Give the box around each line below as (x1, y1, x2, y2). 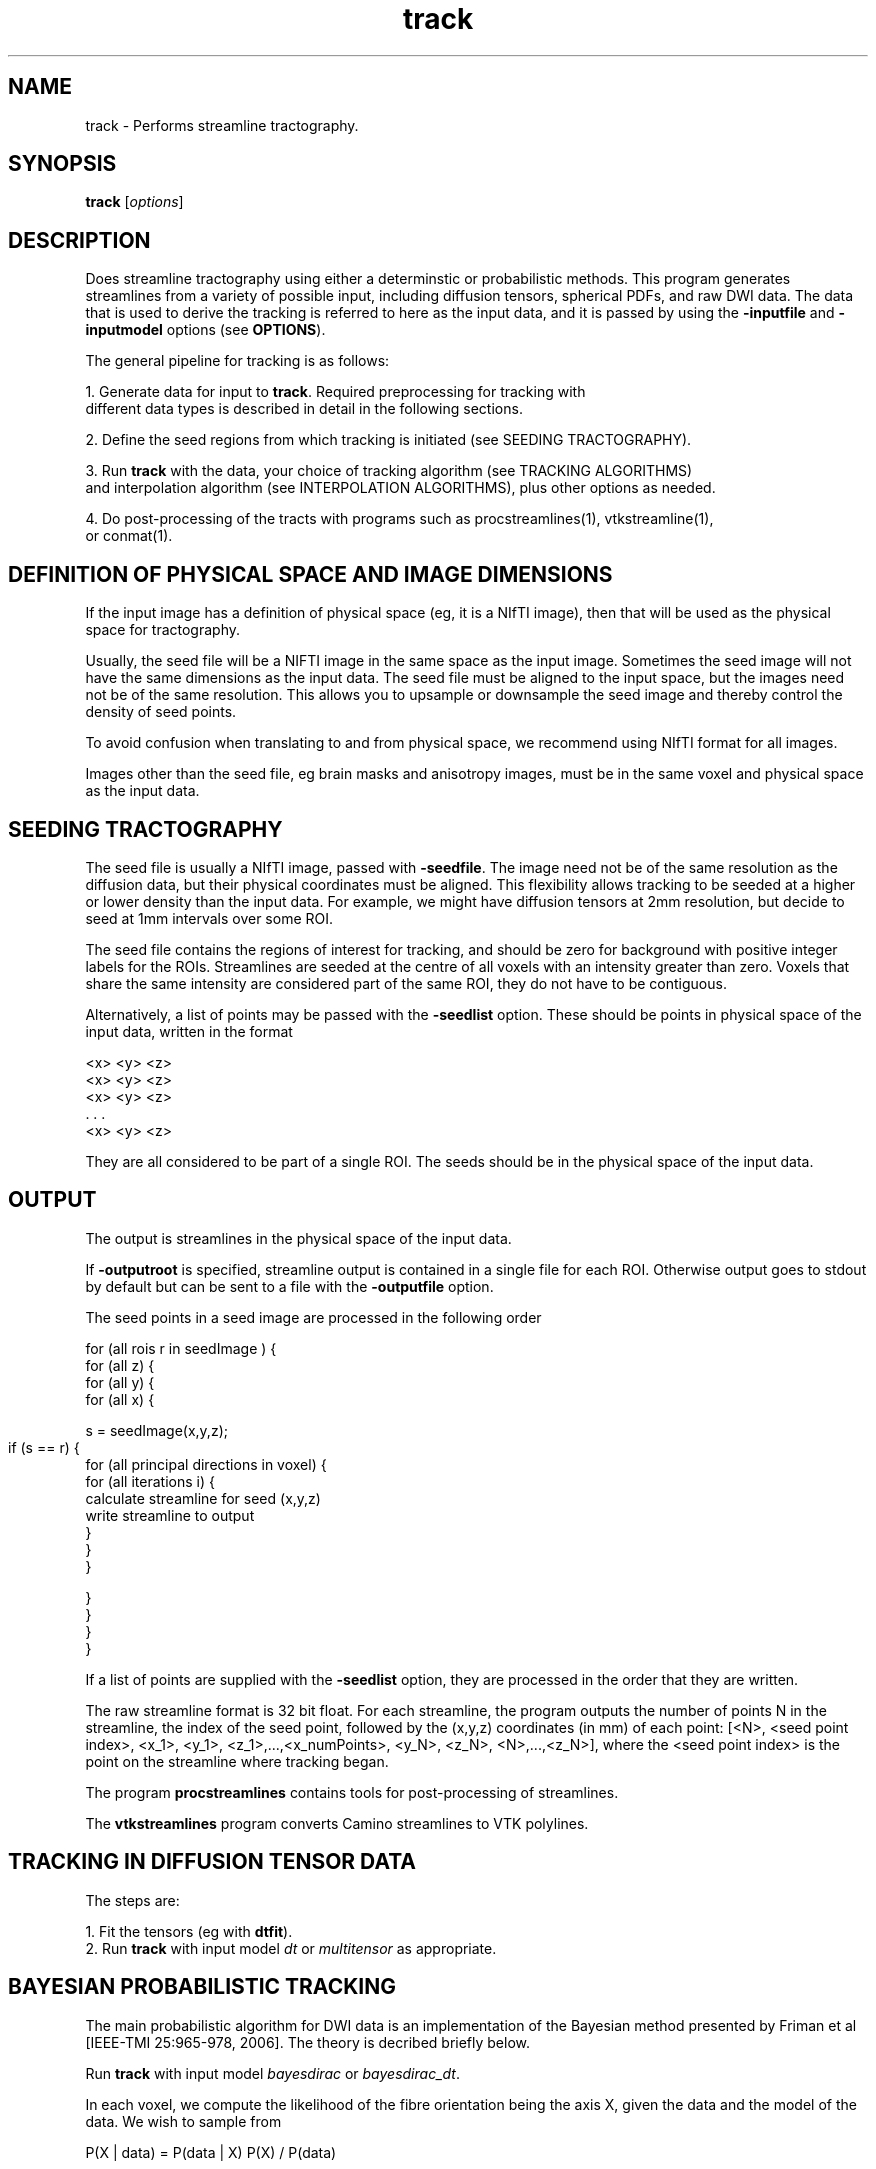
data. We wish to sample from (85, 2112, 282, 2130)
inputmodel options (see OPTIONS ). (85, 321, 326, 339)
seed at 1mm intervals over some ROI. (85, 909, 334, 927)
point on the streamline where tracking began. (85, 1752, 389, 1770)
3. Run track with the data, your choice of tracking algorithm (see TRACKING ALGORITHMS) (85, 462, 693, 480)
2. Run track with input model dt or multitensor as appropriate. (85, 1939, 497, 1957)
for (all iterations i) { (85, 1472, 215, 1490)
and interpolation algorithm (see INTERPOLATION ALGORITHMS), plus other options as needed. (85, 479, 716, 497)
